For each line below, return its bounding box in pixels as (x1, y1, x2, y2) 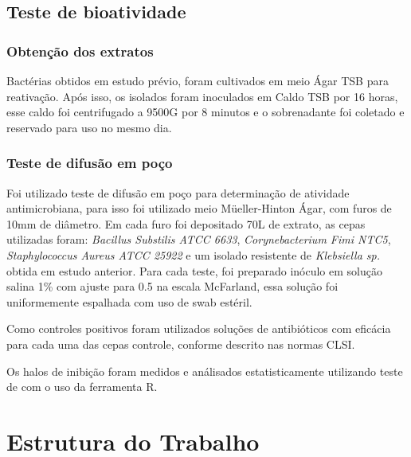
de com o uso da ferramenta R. (6, 378, 158, 395)
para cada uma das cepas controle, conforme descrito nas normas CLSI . (6, 335, 355, 352)
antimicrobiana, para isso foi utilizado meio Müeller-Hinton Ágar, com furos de (6, 200, 392, 217)
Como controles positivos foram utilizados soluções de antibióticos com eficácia (6, 320, 391, 337)
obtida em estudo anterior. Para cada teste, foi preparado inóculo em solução (6, 262, 382, 279)
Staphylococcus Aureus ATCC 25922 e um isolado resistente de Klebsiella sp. (6, 246, 381, 263)
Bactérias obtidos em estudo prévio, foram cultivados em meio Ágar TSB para (6, 72, 389, 88)
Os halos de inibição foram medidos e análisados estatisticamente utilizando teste (6, 362, 403, 379)
